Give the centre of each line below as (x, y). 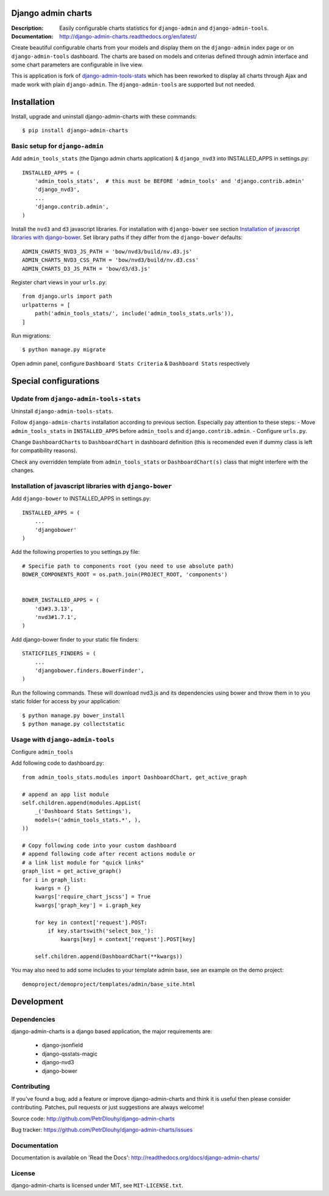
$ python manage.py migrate (64, 350)
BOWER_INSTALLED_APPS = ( (61, 600)
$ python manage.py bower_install (73, 715)
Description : (27, 28)
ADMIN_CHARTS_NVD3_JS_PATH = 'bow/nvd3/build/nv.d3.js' (107, 251)
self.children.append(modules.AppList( (82, 803)
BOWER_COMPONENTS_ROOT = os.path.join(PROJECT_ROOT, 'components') (125, 575)
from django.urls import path (67, 296)
